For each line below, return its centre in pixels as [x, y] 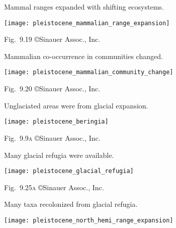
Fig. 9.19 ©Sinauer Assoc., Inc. [52, 39]
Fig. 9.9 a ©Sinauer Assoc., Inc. [52, 137]
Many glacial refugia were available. [59, 155]
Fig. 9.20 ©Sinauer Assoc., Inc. [52, 89]
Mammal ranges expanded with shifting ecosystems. [84, 7]
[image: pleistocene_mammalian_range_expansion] [87, 23]
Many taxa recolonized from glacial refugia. [71, 204]
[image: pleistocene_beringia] [56, 122]
